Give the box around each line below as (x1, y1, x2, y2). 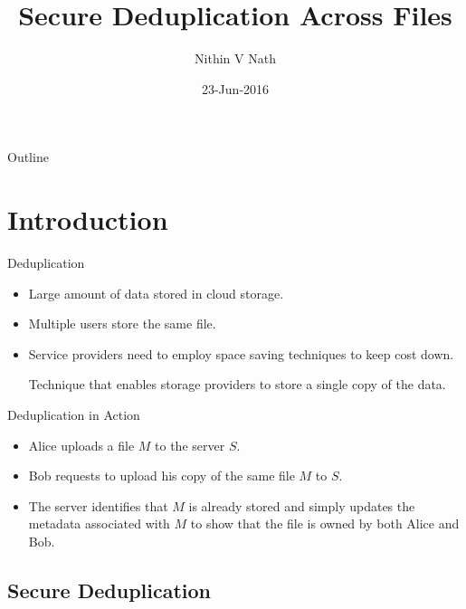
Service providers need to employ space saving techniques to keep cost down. (28, 344, 454, 363)
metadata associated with (28, 514, 170, 533)
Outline (7, 147, 49, 167)
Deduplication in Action (7, 405, 140, 423)
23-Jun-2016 (201, 79, 270, 98)
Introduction (7, 201, 168, 238)
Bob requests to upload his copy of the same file (28, 466, 295, 485)
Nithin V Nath (195, 49, 276, 68)
